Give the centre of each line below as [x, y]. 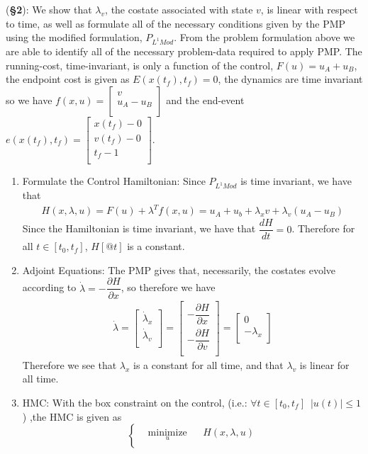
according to [49, 287]
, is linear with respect [309, 9]
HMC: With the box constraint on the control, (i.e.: [135, 402]
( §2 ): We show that [49, 9]
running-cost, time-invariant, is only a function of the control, [140, 65]
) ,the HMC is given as [72, 416]
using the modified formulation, [74, 37]
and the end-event [205, 100]
